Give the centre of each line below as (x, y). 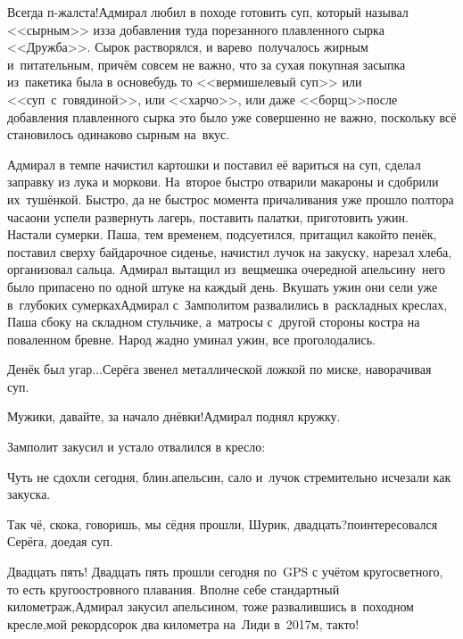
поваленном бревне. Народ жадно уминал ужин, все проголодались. (191, 339)
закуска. (29, 494)
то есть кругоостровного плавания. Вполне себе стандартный (174, 589)
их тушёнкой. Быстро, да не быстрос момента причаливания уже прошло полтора (231, 199)
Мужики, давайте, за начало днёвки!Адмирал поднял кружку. (174, 416)
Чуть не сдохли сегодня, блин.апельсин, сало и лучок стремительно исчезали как (229, 476)
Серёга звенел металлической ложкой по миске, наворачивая (267, 369)
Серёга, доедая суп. (60, 541)
